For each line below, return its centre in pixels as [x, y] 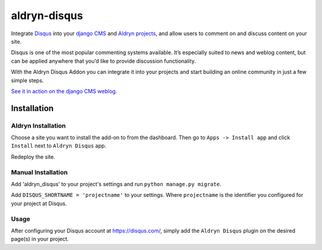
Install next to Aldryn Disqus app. [59, 146]
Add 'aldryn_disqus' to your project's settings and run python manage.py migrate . [116, 184]
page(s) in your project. [40, 239]
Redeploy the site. [33, 157]
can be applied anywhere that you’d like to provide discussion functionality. [103, 61]
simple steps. [27, 80]
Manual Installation [39, 172]
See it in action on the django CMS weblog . [64, 91]
